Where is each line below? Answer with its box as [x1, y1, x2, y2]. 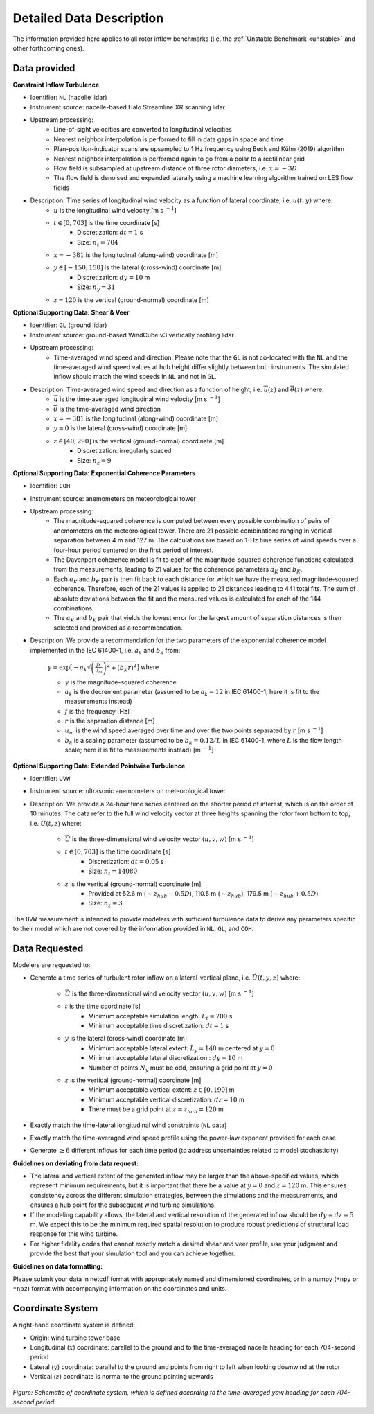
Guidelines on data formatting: [12, 1262, 103, 1271]
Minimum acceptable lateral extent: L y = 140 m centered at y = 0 [88, 1043, 275, 1054]
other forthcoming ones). [12, 44, 84, 52]
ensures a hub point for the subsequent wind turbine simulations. [30, 1201, 216, 1209]
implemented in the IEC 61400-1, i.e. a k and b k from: [30, 646, 181, 656]
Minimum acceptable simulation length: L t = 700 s [88, 1011, 233, 1022]
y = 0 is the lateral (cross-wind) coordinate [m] [53, 424, 188, 432]
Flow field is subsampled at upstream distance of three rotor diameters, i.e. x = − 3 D [53, 164, 298, 173]
